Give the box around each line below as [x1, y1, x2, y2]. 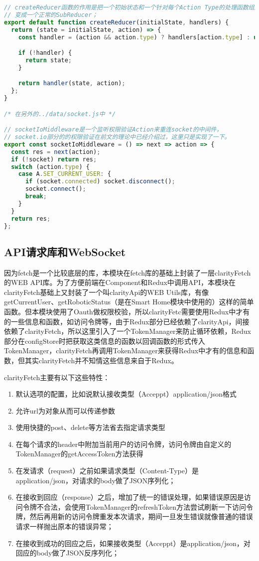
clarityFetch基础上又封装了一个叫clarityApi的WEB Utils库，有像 [4, 286, 209, 297]
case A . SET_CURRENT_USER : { [18, 170, 111, 178]
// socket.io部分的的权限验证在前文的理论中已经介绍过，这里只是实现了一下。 [4, 134, 231, 140]
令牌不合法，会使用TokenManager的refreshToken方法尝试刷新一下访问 [22, 501, 247, 512]
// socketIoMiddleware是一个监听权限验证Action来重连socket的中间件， [4, 126, 223, 134]
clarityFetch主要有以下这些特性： [4, 372, 110, 382]
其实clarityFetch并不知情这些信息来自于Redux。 [24, 355, 178, 365]
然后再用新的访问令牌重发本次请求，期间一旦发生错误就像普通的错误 [29, 511, 253, 522]
